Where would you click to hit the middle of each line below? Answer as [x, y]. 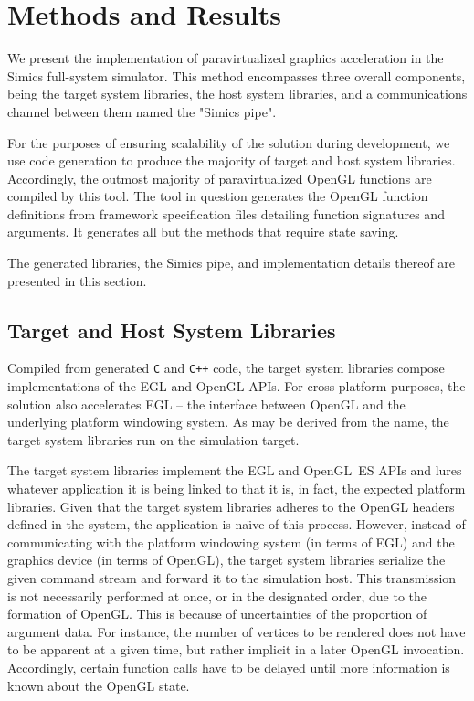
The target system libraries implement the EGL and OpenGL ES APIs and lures [235, 470]
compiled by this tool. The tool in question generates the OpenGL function [218, 196]
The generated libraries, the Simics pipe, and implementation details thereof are [232, 263]
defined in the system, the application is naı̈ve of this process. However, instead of [237, 524]
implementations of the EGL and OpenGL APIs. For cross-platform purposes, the [237, 386]
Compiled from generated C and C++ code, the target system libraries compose [226, 368]
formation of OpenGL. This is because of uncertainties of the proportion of [217, 614]
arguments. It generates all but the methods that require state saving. [203, 232]
